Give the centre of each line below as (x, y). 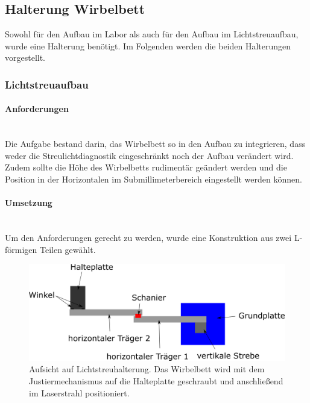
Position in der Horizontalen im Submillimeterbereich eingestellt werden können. (153, 179)
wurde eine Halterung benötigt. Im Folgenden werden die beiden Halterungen (148, 45)
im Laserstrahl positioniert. (79, 392)
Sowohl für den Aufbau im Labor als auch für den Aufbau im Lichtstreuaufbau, (152, 34)
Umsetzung (29, 203)
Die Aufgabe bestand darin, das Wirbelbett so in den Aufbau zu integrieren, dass (155, 144)
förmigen (21, 249)
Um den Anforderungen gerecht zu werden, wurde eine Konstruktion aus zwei (148, 237)
